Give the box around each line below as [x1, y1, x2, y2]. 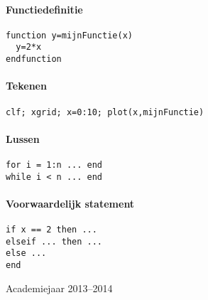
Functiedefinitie [6, 1, 83, 16]
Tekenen [6, 78, 47, 93]
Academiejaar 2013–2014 [6, 280, 113, 295]
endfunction [6, 54, 62, 65]
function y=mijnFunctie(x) [6, 30, 133, 41]
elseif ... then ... [6, 236, 103, 247]
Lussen [6, 131, 40, 146]
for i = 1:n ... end [6, 160, 103, 171]
